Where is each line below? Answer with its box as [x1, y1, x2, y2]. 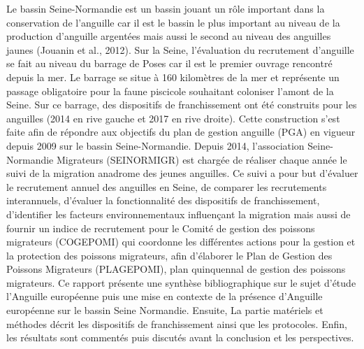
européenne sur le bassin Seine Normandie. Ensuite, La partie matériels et [6, 303, 323, 318]
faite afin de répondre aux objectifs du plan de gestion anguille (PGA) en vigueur [6, 124, 356, 139]
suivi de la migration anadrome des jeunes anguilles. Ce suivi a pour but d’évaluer [6, 166, 358, 180]
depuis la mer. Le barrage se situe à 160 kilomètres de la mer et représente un [6, 69, 340, 84]
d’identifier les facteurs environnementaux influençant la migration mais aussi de [6, 206, 351, 221]
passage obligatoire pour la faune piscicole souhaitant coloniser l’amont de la [6, 83, 334, 98]
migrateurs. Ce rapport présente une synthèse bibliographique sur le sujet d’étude [6, 275, 356, 290]
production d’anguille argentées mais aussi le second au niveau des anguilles [6, 29, 331, 43]
